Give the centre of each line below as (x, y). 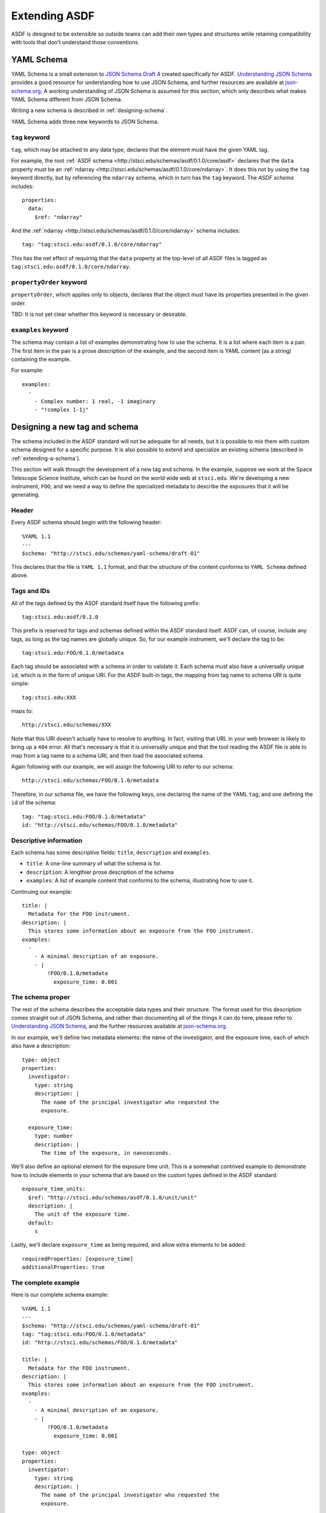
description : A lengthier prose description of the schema (100, 872)
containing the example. (41, 359)
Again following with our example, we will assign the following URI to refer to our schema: (122, 766)
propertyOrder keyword (49, 282)
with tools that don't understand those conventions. (75, 42)
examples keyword (40, 330)
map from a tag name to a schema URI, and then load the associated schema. (108, 755)
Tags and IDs (31, 591)
